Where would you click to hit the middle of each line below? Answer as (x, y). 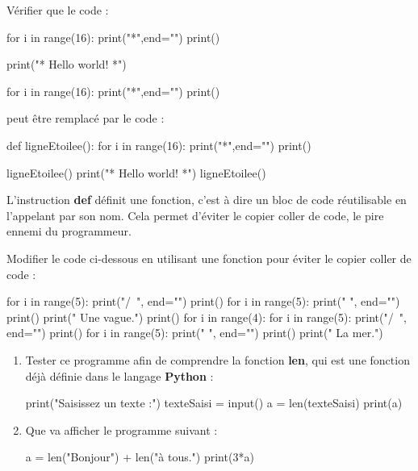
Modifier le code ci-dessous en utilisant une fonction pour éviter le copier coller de (209, 258)
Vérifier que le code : (58, 10)
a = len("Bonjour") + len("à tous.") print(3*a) (140, 457)
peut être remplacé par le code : (86, 118)
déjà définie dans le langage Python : (119, 375)
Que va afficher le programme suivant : (121, 429)
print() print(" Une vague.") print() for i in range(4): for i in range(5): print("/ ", (207, 317)
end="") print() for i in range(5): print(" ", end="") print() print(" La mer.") (195, 333)
